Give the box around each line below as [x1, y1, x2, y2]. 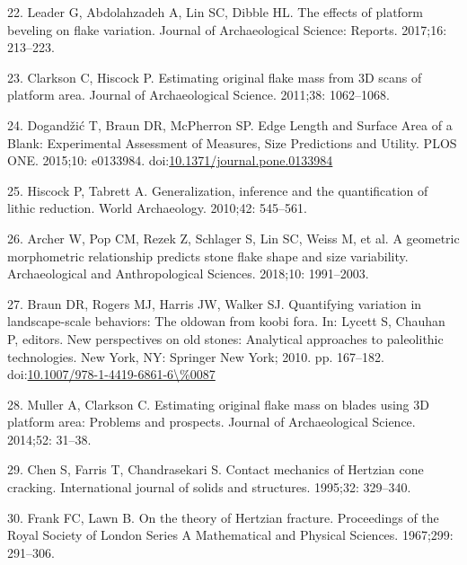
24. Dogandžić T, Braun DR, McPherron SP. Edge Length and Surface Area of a [7, 115, 453, 134]
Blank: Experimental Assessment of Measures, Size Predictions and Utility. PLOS [7, 133, 457, 152]
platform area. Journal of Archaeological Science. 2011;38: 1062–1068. [7, 85, 390, 104]
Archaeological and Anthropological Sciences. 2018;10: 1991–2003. [7, 264, 369, 283]
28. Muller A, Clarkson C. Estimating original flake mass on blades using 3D [7, 394, 429, 413]
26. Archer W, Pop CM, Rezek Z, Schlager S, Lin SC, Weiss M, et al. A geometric [7, 228, 460, 247]
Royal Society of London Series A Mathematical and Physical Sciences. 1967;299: [7, 525, 454, 544]
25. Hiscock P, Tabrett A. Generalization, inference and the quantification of [7, 181, 428, 199]
